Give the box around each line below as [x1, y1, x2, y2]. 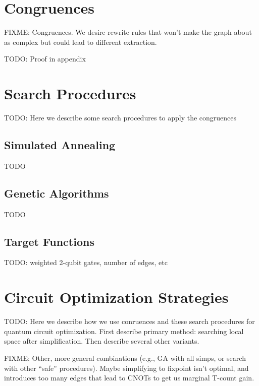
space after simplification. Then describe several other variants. [4, 336, 199, 346]
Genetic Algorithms [4, 185, 109, 201]
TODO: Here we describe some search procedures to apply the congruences [4, 112, 237, 123]
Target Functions [4, 233, 94, 249]
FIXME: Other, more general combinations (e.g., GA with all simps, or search [4, 352, 246, 363]
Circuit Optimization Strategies [4, 287, 229, 307]
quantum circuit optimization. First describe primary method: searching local [4, 326, 244, 336]
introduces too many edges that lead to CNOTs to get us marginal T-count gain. [4, 372, 254, 383]
